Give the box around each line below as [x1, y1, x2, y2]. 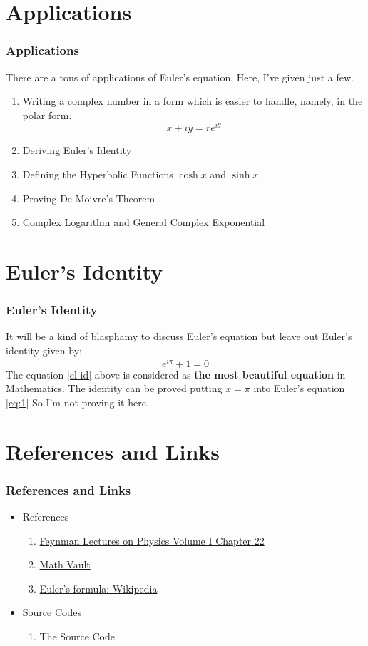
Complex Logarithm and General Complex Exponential [22, 215, 265, 230]
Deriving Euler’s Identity [22, 143, 132, 158]
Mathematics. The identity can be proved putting [6, 381, 223, 396]
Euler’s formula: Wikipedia [39, 580, 158, 595]
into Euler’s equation [253, 381, 345, 396]
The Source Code [39, 629, 116, 644]
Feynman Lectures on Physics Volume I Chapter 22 [39, 533, 265, 548]
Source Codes [22, 605, 81, 620]
